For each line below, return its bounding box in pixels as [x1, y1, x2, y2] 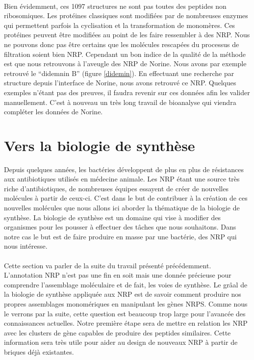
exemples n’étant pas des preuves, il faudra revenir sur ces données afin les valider [4, 87, 250, 97]
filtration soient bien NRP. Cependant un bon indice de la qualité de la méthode [4, 49, 246, 59]
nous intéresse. [4, 241, 48, 251]
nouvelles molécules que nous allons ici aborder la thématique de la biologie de [4, 203, 240, 213]
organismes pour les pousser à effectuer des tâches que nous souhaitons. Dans [4, 222, 236, 232]
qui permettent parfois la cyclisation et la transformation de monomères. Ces [4, 20, 235, 30]
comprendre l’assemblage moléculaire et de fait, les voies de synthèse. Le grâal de [4, 279, 248, 289]
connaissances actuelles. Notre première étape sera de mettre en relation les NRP [4, 318, 248, 328]
